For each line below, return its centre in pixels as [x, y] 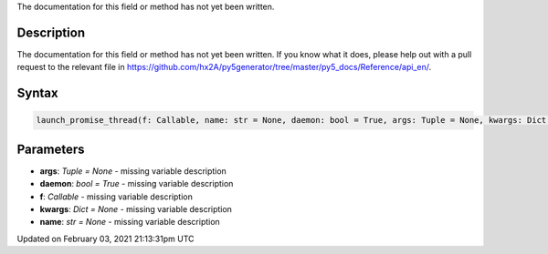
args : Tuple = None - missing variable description [133, 171]
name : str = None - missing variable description [130, 222]
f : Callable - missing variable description [116, 197]
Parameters [51, 149]
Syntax [37, 93]
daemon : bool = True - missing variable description [137, 184]
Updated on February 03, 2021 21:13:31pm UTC [105, 239]
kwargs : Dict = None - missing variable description [136, 208]
